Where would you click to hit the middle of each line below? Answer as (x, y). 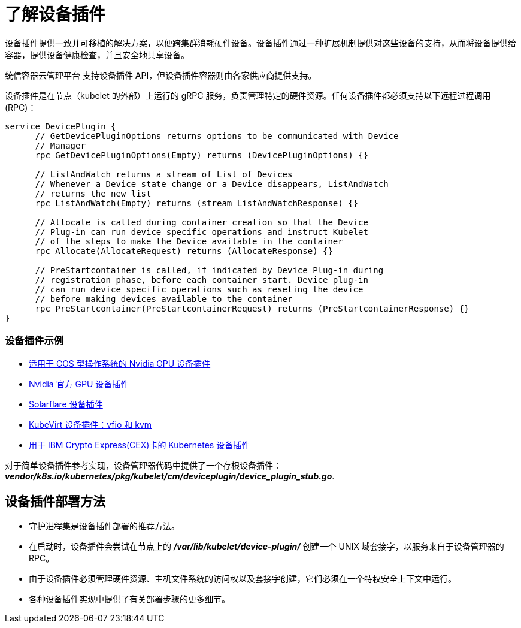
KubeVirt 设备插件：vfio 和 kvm (90, 424)
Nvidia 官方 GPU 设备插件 (79, 384)
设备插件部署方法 (55, 501)
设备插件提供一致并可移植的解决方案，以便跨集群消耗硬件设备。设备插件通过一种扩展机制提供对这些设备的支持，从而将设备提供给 (260, 43)
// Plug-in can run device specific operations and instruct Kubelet (202, 232)
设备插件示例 (34, 341)
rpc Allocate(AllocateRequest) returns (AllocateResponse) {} (184, 251)
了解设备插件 (55, 14)
